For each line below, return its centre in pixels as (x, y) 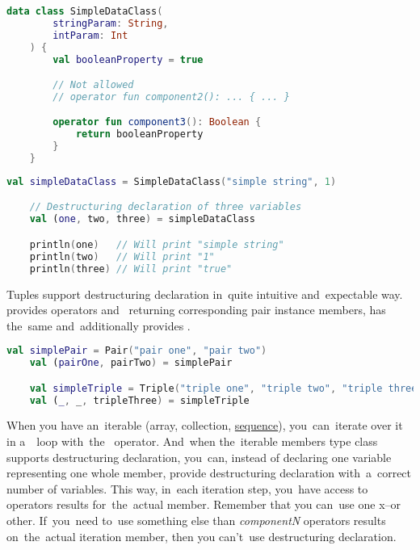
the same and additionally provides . (99, 325)
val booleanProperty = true (128, 59)
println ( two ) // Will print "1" (122, 256)
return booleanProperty (139, 134)
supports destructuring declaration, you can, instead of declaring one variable (199, 457)
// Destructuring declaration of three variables (166, 207)
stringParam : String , (111, 23)
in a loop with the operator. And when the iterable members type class (192, 441)
